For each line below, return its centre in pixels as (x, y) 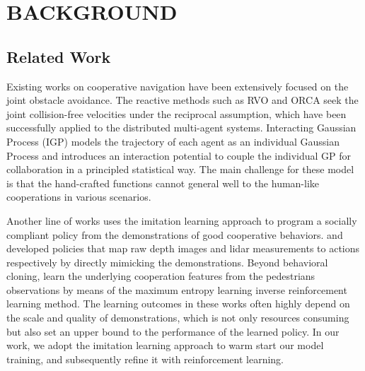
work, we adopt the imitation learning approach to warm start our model (165, 345)
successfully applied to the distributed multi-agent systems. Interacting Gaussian (181, 128)
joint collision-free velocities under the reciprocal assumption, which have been (176, 113)
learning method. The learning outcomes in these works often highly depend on (178, 304)
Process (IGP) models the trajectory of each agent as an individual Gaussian (173, 141)
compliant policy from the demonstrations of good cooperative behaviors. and (175, 234)
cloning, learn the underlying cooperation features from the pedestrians (161, 276)
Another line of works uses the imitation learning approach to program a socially (182, 220)
